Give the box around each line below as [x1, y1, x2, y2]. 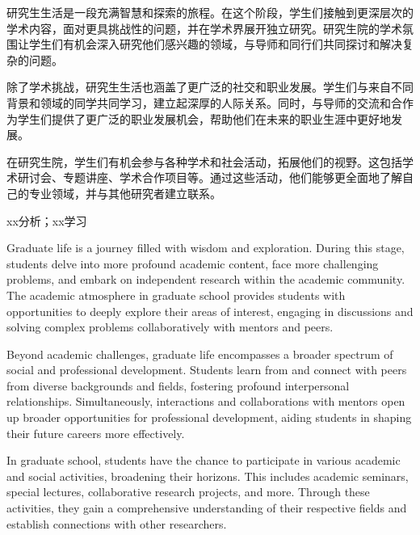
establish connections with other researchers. [6, 515, 227, 532]
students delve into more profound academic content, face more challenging [6, 255, 379, 272]
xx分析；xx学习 [6, 212, 87, 229]
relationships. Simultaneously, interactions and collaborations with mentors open [6, 393, 405, 410]
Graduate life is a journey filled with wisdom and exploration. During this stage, [6, 239, 405, 256]
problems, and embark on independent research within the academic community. [6, 271, 405, 288]
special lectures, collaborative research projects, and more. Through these [6, 483, 370, 500]
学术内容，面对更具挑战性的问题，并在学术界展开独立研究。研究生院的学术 [6, 19, 402, 36]
